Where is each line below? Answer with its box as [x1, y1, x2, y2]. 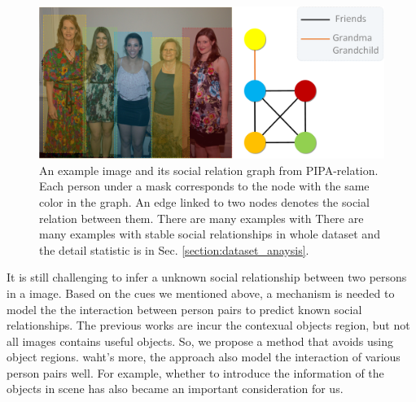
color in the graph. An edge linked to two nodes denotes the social [39, 193, 370, 210]
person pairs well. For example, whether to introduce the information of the [7, 364, 384, 381]
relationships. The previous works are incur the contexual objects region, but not [7, 317, 410, 334]
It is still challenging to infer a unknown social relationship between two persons [7, 269, 407, 286]
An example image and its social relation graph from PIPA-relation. [39, 161, 379, 178]
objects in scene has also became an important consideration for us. [7, 380, 344, 397]
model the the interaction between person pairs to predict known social [7, 300, 362, 317]
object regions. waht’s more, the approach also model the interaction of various [7, 348, 401, 365]
